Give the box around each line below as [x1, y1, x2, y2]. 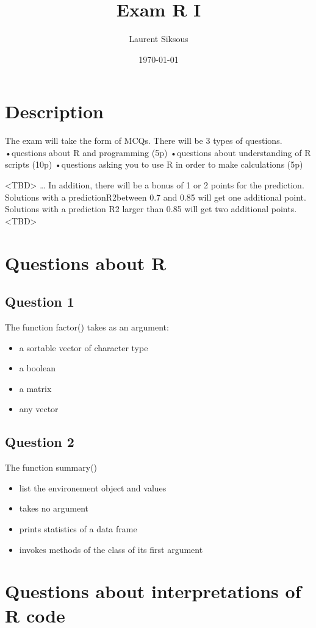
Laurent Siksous [129, 32, 189, 45]
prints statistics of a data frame [19, 522, 137, 535]
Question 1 [5, 292, 74, 311]
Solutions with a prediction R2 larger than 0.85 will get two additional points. [5, 202, 297, 215]
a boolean [19, 362, 56, 374]
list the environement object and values [19, 481, 167, 494]
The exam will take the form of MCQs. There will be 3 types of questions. [5, 134, 282, 147]
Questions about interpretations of [5, 579, 301, 604]
